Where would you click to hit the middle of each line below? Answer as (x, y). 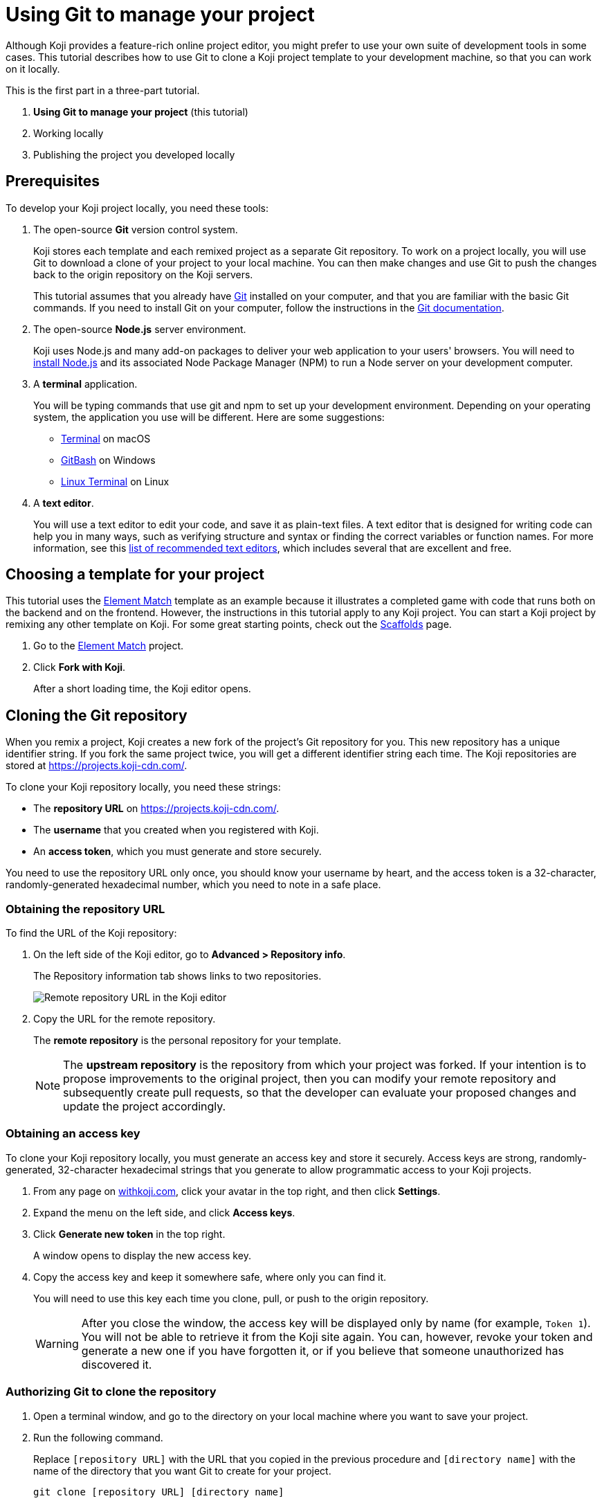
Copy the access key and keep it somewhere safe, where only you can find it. (210, 1277)
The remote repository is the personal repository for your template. (187, 1041)
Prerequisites (53, 181)
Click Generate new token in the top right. (129, 1234)
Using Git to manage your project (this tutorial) (141, 111)
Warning (57, 1343)
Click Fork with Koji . (80, 667)
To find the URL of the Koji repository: (91, 933)
